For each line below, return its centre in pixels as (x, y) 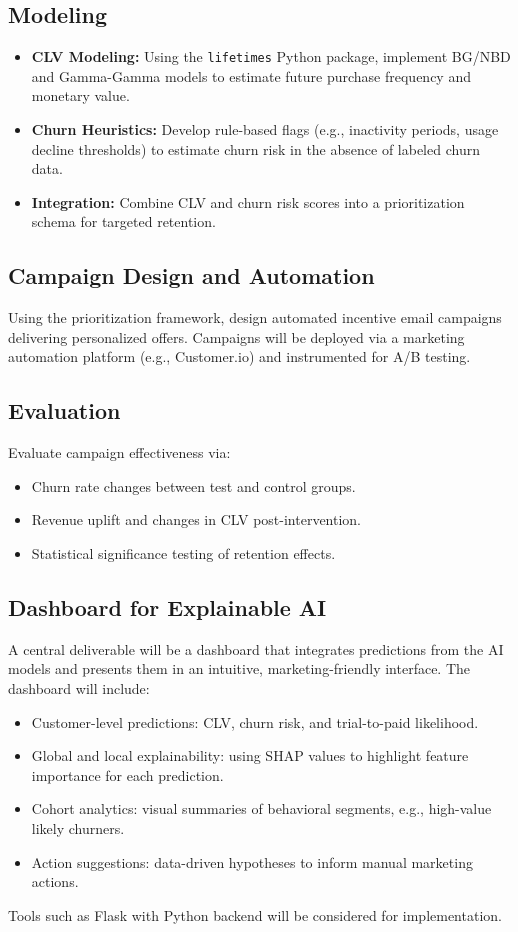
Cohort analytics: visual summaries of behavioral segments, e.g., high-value (261, 808)
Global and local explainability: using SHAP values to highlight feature (250, 755)
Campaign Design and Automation (191, 275)
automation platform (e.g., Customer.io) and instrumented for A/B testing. (239, 356)
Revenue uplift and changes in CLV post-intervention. (196, 519)
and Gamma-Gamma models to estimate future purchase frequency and (251, 75)
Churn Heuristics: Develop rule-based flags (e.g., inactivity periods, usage (265, 129)
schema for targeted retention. (123, 221)
